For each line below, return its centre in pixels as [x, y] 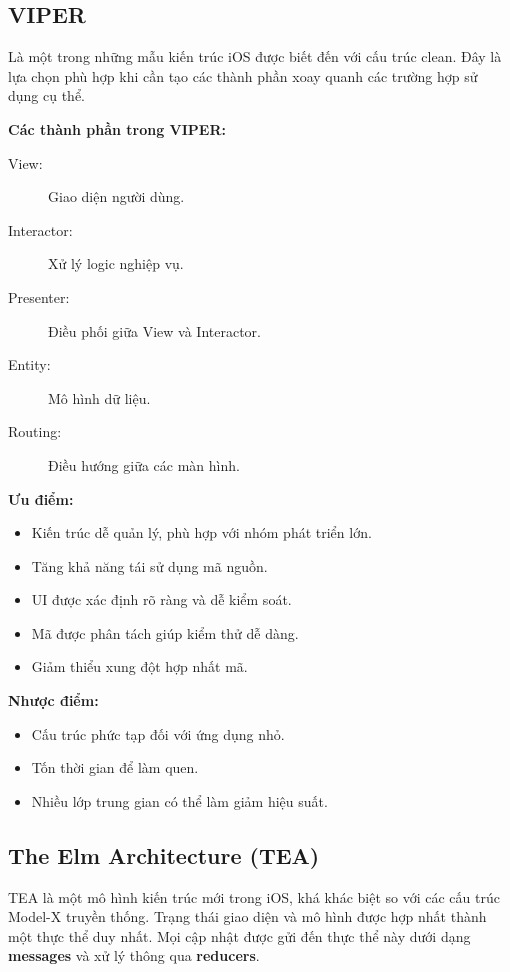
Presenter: [39, 296]
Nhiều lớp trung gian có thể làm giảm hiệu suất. [179, 800]
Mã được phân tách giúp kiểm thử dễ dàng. [165, 632]
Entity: [29, 364]
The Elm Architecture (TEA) [164, 854]
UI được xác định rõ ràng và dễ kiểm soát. [161, 599]
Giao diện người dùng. [116, 196]
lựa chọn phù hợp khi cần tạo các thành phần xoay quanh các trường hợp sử [243, 75]
